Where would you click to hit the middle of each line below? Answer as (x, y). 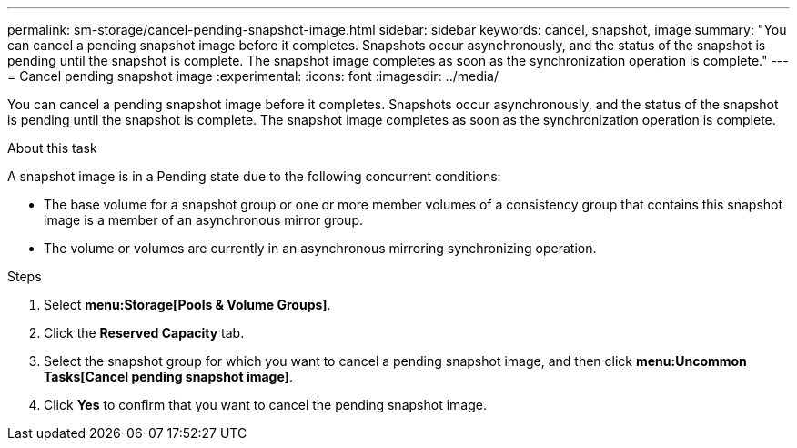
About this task (52, 148)
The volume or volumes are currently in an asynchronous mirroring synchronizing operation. (320, 248)
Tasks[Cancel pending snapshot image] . (168, 377)
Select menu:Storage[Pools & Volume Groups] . (187, 305)
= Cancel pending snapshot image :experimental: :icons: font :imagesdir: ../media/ (253, 76)
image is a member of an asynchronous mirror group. (203, 220)
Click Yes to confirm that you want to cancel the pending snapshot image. (265, 405)
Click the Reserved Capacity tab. (144, 333)
